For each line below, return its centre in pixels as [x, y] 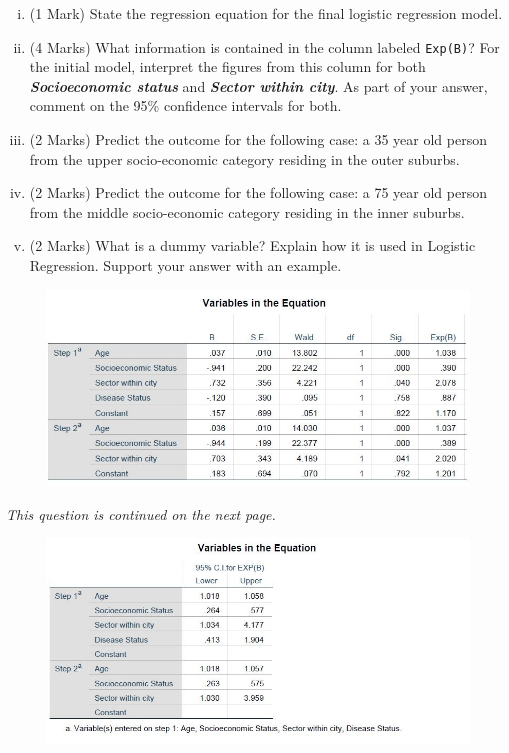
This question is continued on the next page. [141, 513]
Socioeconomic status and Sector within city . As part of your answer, [258, 85]
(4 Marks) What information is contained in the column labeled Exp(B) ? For [264, 46]
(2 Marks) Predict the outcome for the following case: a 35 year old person [258, 139]
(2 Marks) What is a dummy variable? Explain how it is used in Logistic [252, 245]
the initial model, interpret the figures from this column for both [227, 66]
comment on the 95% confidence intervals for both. [185, 105]
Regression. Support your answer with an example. [185, 265]
